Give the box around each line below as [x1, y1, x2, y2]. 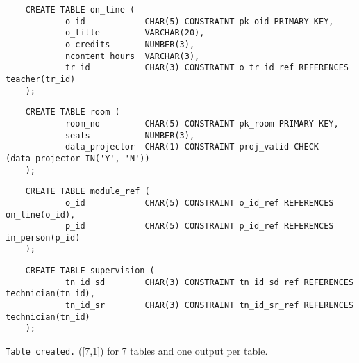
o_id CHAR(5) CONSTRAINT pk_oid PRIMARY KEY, [65, 16, 334, 26]
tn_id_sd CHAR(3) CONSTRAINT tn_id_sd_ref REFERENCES [65, 277, 354, 287]
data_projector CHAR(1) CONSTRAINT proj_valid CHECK [65, 142, 319, 152]
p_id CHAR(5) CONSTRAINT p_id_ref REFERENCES [65, 221, 334, 232]
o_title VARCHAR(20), [65, 28, 205, 38]
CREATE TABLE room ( [25, 107, 120, 118]
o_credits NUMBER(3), [65, 39, 195, 49]
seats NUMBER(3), [65, 130, 195, 140]
